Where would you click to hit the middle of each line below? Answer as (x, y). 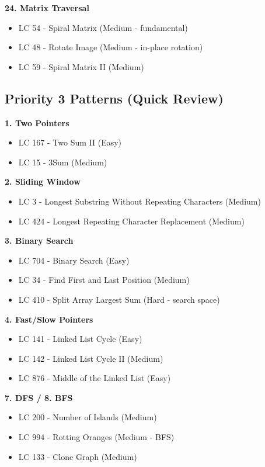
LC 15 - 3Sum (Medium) (63, 162)
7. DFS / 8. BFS (39, 397)
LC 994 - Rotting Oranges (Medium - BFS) (96, 437)
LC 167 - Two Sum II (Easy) (70, 142)
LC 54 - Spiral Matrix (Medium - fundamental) (103, 27)
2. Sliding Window (43, 181)
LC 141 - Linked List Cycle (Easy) (80, 339)
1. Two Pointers (37, 122)
